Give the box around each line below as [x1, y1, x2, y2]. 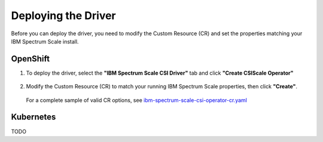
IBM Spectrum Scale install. [11, 38, 79, 45]
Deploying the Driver [11, 9, 116, 22]
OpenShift [11, 54, 50, 64]
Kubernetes [11, 112, 56, 122]
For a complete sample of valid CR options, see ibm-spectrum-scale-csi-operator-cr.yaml [26, 96, 248, 104]
